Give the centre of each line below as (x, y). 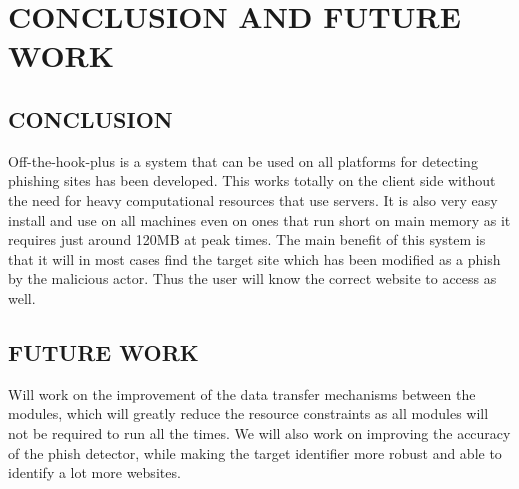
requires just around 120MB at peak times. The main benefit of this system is (247, 239)
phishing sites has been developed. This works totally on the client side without (252, 180)
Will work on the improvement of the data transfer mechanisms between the (242, 393)
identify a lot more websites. (94, 472)
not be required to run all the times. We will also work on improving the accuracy (259, 432)
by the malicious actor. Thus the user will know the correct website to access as (252, 278)
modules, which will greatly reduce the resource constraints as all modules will (248, 413)
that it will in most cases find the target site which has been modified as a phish (254, 258)
